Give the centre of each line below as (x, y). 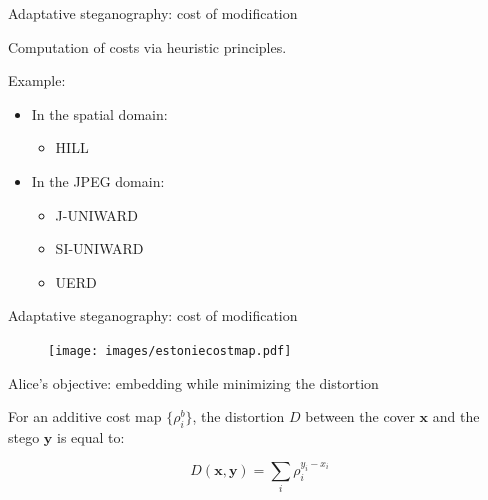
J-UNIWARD (96, 214)
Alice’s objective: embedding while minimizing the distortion (193, 382)
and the (456, 416)
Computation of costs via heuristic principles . (147, 46)
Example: (37, 80)
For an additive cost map (85, 416)
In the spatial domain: (99, 113)
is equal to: (91, 436)
